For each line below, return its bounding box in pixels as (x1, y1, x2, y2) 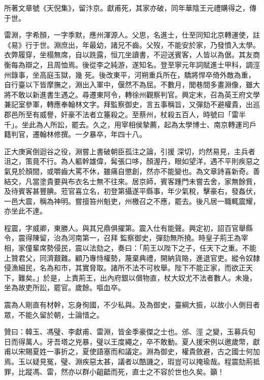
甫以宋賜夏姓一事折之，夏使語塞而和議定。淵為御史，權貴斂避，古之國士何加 (4, 346, 260, 357)
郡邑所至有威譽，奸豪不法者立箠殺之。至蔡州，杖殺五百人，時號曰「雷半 (4, 109, 246, 119)
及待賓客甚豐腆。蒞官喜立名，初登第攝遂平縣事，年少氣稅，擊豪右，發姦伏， (4, 186, 260, 196)
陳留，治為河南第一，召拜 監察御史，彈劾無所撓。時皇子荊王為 (32, 232, 241, 243)
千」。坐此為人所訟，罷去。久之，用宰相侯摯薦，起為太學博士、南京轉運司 (4, 119, 249, 129)
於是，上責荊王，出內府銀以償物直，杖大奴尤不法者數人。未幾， (43, 272, 256, 283)
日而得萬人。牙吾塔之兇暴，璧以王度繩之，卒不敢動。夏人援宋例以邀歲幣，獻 (4, 336, 260, 347)
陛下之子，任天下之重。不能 (163, 243, 256, 253)
